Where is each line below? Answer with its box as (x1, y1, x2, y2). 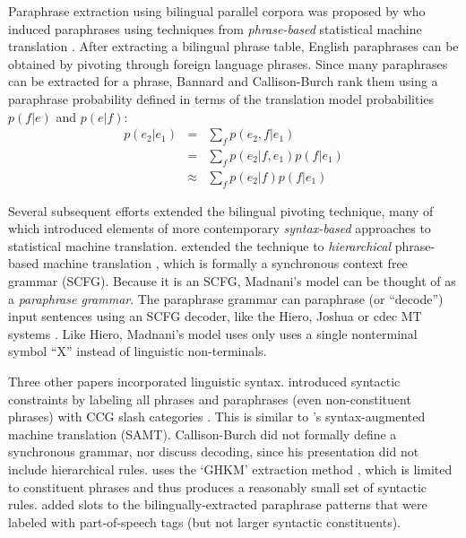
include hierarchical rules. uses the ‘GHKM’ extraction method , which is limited (8, 459, 453, 478)
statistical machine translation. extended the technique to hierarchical (8, 236, 392, 255)
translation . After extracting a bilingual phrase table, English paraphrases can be (8, 37, 459, 56)
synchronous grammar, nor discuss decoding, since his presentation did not (8, 442, 419, 461)
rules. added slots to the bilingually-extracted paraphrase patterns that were (8, 495, 427, 514)
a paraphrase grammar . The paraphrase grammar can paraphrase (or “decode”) (8, 289, 444, 308)
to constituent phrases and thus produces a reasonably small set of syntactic (8, 477, 427, 496)
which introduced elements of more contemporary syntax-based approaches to (8, 219, 431, 238)
